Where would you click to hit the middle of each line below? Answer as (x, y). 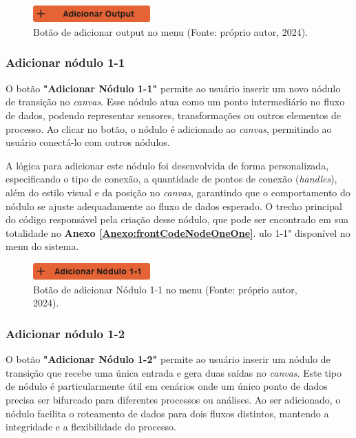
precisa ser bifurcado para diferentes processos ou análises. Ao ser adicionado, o (173, 399)
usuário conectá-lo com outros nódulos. (88, 142)
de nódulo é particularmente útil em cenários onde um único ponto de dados (167, 386)
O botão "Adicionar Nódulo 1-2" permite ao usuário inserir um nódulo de (168, 359)
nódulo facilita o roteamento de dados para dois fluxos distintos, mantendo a (167, 413)
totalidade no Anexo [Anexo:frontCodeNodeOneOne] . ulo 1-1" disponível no (178, 232)
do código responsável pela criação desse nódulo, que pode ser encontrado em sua (177, 219)
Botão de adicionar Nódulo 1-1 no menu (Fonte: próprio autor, (165, 289)
